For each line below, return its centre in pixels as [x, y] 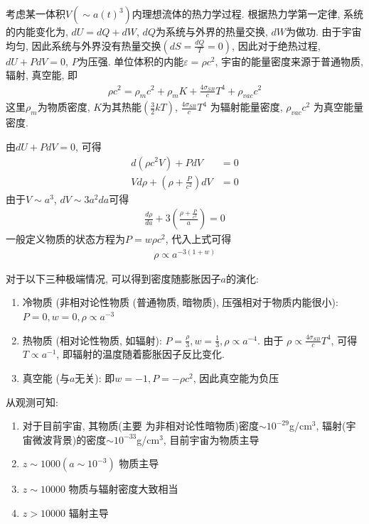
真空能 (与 [46, 378]
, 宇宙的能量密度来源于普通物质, [289, 61]
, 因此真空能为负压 [236, 378]
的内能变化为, [37, 31]
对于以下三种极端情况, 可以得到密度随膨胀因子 [113, 278]
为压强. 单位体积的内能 [131, 61]
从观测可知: [32, 402]
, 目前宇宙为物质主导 [211, 439]
